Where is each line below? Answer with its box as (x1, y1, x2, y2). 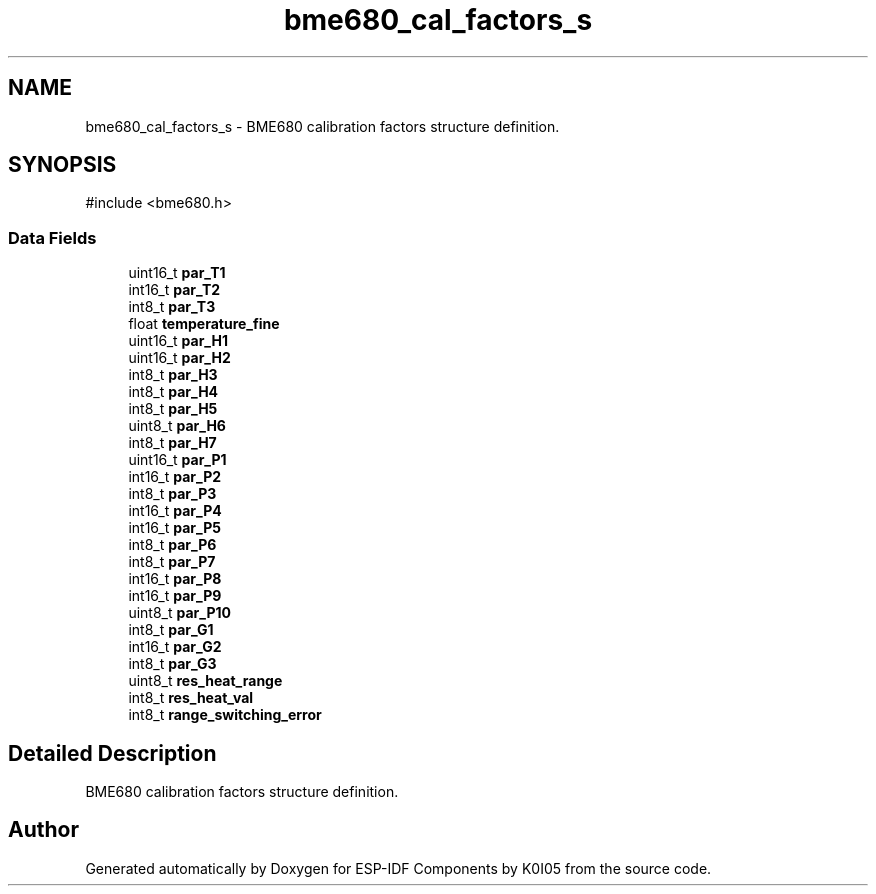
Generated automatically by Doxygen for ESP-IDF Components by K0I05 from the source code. (85, 859, 712, 877)
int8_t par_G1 (128, 621, 214, 639)
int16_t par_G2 (128, 638, 222, 656)
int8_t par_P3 (128, 485, 217, 503)
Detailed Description (8, 740, 217, 766)
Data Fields (8, 227, 97, 248)
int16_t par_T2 (128, 281, 221, 299)
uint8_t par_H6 (128, 417, 226, 435)
